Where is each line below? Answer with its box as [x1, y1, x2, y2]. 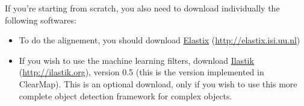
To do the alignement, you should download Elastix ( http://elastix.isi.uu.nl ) [19, 34, 300, 46]
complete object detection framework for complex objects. [19, 89, 232, 102]
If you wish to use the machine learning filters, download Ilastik [19, 54, 254, 66]
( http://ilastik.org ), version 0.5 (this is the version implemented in [19, 66, 264, 78]
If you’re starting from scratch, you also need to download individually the [5, 2, 280, 14]
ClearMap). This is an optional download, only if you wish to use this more [19, 77, 297, 90]
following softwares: [5, 13, 76, 26]
